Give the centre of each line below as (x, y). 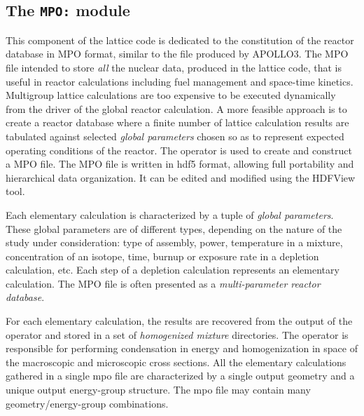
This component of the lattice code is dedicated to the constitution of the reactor (180, 40)
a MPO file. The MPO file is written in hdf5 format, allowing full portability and (180, 164)
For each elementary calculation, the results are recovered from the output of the (179, 321)
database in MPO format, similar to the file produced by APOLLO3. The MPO (177, 54)
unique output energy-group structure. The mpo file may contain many (158, 390)
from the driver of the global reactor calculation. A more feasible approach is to (176, 108)
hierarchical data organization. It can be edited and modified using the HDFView (181, 177)
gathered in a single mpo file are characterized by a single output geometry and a (180, 376)
